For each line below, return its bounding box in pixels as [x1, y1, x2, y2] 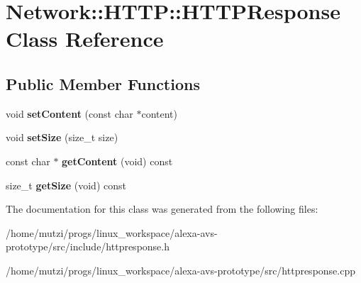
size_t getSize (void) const [6, 177, 126, 192]
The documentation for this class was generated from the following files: [6, 201, 318, 216]
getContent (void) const [62, 153, 173, 168]
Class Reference [6, 24, 164, 53]
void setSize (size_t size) [6, 130, 118, 145]
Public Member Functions [6, 72, 200, 94]
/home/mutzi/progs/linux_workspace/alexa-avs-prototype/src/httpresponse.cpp [6, 262, 356, 277]
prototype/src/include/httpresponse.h [6, 239, 170, 254]
